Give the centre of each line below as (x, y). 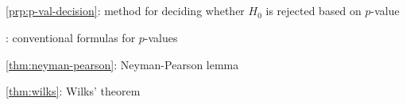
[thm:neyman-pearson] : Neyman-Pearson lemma (122, 64)
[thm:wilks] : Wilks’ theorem (73, 91)
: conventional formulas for (71, 37)
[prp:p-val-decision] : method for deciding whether (125, 11)
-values (161, 37)
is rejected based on (313, 11)
